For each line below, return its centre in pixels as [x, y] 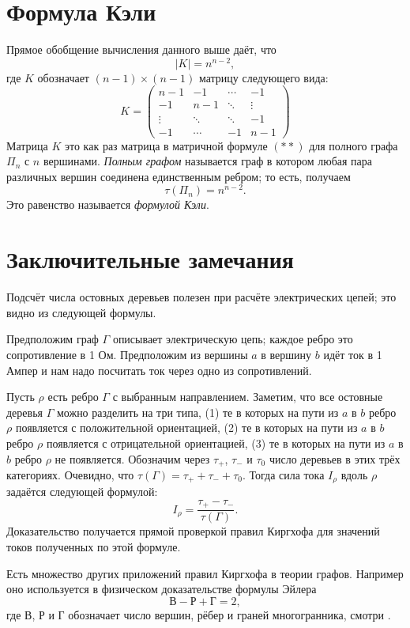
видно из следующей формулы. [81, 312]
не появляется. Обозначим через [132, 458]
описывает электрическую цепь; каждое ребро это [233, 339]
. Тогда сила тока [283, 474]
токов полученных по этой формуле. [94, 547]
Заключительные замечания [150, 259]
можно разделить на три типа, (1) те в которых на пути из [197, 412]
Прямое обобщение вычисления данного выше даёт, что [141, 49]
